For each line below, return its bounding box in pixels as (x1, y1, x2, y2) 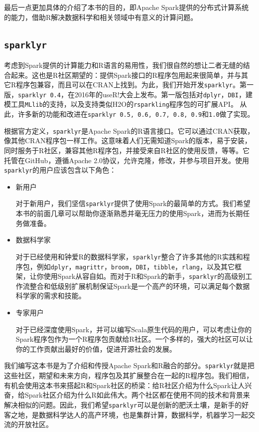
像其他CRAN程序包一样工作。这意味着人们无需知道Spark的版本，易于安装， (4, 135, 252, 146)
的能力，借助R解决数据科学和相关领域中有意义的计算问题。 (4, 11, 198, 22)
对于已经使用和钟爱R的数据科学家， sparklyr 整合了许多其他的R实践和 (15, 251, 243, 261)
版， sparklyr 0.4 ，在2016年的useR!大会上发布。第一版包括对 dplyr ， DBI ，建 (4, 89, 253, 99)
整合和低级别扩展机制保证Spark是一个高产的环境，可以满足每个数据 (29, 280, 250, 291)
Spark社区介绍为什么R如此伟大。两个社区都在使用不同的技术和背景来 (24, 390, 250, 400)
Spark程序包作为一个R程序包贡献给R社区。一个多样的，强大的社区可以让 (15, 334, 253, 344)
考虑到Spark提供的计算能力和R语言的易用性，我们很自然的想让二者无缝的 (4, 59, 243, 70)
